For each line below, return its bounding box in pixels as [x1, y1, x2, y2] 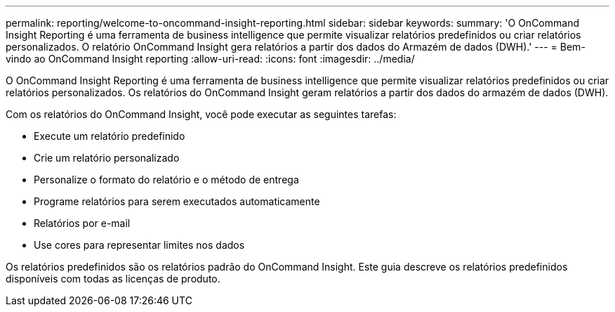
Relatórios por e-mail [34, 217, 131, 229]
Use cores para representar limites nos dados [34, 239, 245, 251]
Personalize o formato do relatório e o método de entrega [34, 174, 299, 186]
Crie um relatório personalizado [34, 152, 180, 164]
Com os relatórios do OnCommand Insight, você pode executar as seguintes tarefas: [6, 108, 397, 120]
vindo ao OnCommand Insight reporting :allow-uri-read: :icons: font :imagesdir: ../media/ [6, 53, 415, 65]
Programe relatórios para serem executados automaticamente [34, 195, 320, 207]
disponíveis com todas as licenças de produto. [6, 273, 220, 285]
